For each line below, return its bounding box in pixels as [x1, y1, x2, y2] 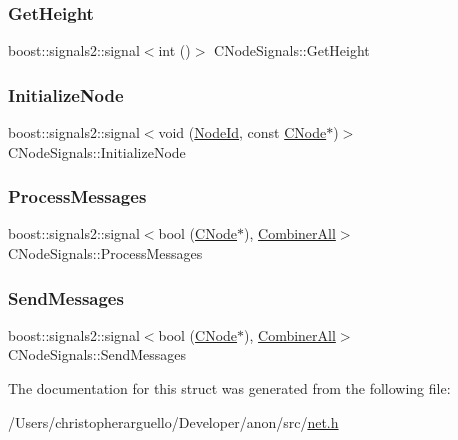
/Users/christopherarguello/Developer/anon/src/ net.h [8, 411, 339, 432]
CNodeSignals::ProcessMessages [8, 243, 203, 264]
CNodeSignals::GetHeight [214, 40, 370, 61]
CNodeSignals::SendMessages [8, 344, 187, 365]
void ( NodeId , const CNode [158, 122, 327, 143]
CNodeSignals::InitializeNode [8, 141, 186, 162]
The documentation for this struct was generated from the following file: [8, 378, 451, 399]
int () [158, 40, 191, 61]
